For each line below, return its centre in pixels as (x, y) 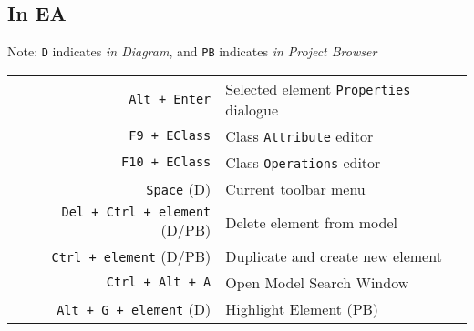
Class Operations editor (303, 162)
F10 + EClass (166, 162)
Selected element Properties (318, 88)
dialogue (252, 109)
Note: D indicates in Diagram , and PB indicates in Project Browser (192, 51)
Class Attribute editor (299, 135)
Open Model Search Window (317, 282)
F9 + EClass (170, 136)
